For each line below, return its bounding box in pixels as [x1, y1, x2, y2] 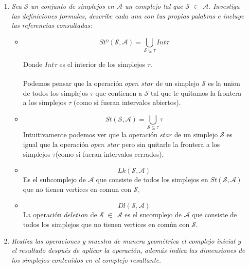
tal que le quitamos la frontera [151, 87, 242, 98]
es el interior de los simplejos [59, 59, 145, 69]
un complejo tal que [124, 1, 183, 11]
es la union [208, 78, 240, 88]
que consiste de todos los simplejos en [96, 174, 208, 185]
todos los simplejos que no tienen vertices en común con [23, 219, 190, 229]
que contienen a [95, 87, 142, 98]
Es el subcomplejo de [23, 174, 86, 185]
